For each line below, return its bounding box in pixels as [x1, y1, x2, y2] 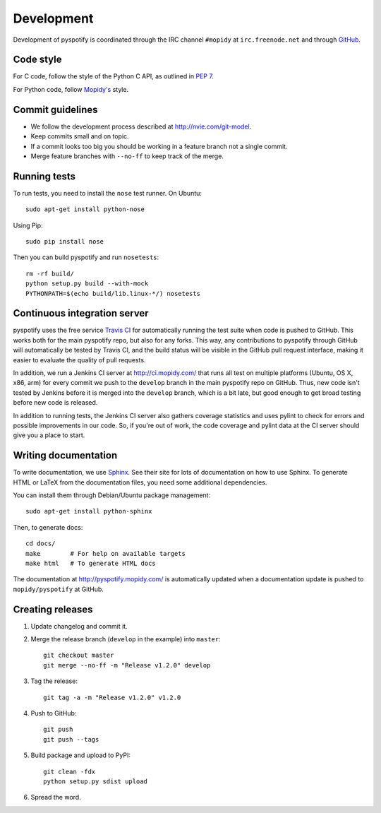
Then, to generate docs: [13, 523, 83, 531]
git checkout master [43, 651, 114, 660]
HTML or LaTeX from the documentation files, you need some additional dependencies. [13, 477, 267, 487]
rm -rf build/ [25, 269, 74, 278]
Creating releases [13, 603, 93, 615]
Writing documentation [13, 449, 118, 462]
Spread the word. [30, 793, 81, 802]
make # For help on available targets [25, 550, 186, 557]
